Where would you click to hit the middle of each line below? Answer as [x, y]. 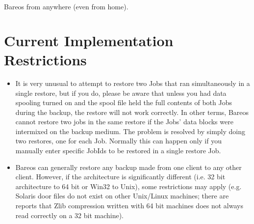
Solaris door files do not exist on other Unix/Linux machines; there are [122, 196]
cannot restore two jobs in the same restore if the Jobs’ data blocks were [124, 122]
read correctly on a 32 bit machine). [70, 215]
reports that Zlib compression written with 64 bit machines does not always [129, 206]
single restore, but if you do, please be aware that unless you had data [121, 93]
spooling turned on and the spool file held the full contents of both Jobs [124, 102]
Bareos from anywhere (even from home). [66, 6]
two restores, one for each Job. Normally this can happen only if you [118, 141]
